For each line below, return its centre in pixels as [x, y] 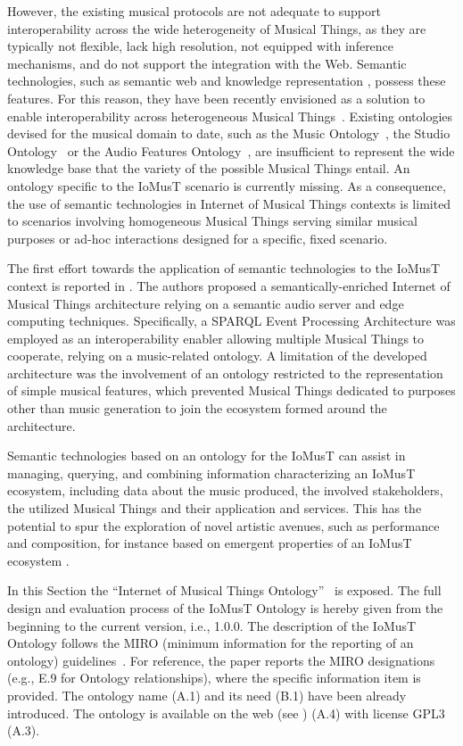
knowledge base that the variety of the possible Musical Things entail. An [209, 168]
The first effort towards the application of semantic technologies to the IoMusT [224, 268]
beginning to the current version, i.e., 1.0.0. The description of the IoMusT [212, 625]
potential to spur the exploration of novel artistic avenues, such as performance [223, 525]
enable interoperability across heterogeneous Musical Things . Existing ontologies [230, 116]
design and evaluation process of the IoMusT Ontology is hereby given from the [225, 608]
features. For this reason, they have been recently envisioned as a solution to [216, 98]
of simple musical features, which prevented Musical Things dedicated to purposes [231, 390]
